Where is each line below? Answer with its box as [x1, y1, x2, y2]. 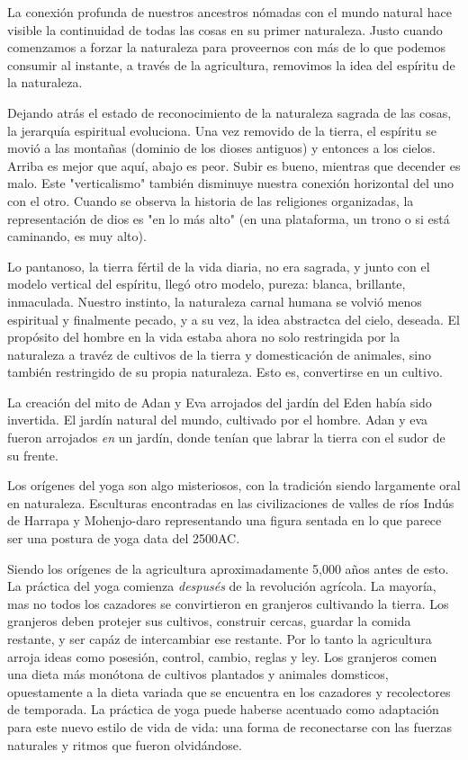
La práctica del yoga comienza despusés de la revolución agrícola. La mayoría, [7, 577, 436, 595]
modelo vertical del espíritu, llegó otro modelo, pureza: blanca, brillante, [7, 274, 406, 293]
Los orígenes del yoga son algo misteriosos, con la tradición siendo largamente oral [7, 476, 461, 495]
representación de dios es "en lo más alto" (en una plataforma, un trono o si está [7, 209, 450, 228]
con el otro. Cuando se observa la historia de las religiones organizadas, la [7, 191, 414, 210]
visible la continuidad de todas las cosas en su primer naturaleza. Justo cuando [7, 20, 443, 39]
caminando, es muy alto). [7, 227, 147, 246]
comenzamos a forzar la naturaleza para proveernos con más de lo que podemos [7, 38, 445, 57]
